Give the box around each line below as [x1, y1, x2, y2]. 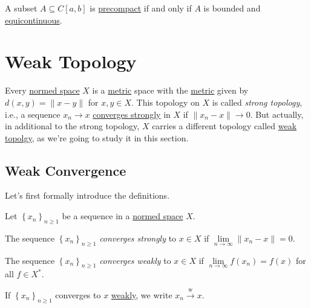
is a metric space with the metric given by [92, 84, 249, 97]
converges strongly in [93, 107, 171, 120]
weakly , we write [111, 288, 172, 301]
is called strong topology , [212, 95, 303, 108]
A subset [5, 2, 38, 14]
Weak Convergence [5, 161, 126, 179]
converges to [55, 288, 101, 301]
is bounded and [203, 2, 261, 14]
